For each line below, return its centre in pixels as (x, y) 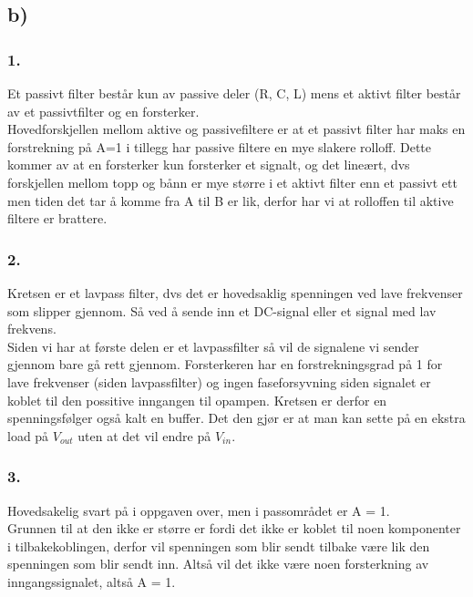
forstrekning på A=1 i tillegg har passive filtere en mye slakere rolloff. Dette (220, 146)
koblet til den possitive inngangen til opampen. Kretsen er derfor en (197, 400)
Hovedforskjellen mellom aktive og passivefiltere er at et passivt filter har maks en (236, 129)
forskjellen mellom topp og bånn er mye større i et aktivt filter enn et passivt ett (232, 182)
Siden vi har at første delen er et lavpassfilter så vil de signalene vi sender (213, 346)
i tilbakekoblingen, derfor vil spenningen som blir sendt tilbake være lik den (219, 546)
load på (28, 435)
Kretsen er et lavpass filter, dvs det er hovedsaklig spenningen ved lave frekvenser (235, 292)
